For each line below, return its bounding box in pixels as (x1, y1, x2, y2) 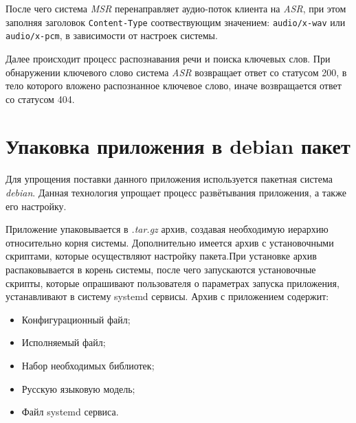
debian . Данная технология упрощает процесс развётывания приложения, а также (5, 185, 346, 199)
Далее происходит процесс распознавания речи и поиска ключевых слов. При (5, 51, 331, 65)
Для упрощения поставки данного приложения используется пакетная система (5, 172, 333, 186)
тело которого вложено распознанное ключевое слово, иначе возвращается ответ (5, 78, 342, 93)
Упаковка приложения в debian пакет (5, 132, 351, 160)
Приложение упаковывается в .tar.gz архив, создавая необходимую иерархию (5, 222, 329, 236)
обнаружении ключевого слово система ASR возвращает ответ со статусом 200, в (5, 65, 347, 79)
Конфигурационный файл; (21, 312, 131, 326)
